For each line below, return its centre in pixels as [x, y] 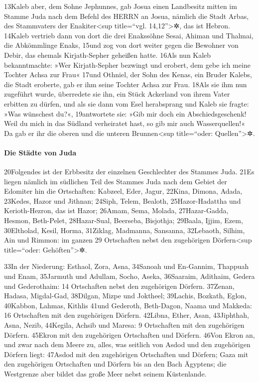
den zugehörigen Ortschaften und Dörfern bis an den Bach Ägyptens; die [115, 364]
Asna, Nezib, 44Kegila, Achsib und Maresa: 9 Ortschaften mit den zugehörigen [124, 325]
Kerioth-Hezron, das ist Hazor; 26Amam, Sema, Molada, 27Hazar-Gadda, [116, 210]
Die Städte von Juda [40, 152]
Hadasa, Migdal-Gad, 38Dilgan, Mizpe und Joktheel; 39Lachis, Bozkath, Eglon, [126, 296]
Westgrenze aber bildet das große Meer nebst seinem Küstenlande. [105, 373]
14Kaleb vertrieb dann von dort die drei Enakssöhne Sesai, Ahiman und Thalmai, [129, 35]
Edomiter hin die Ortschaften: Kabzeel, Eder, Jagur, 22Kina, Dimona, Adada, [123, 191]
